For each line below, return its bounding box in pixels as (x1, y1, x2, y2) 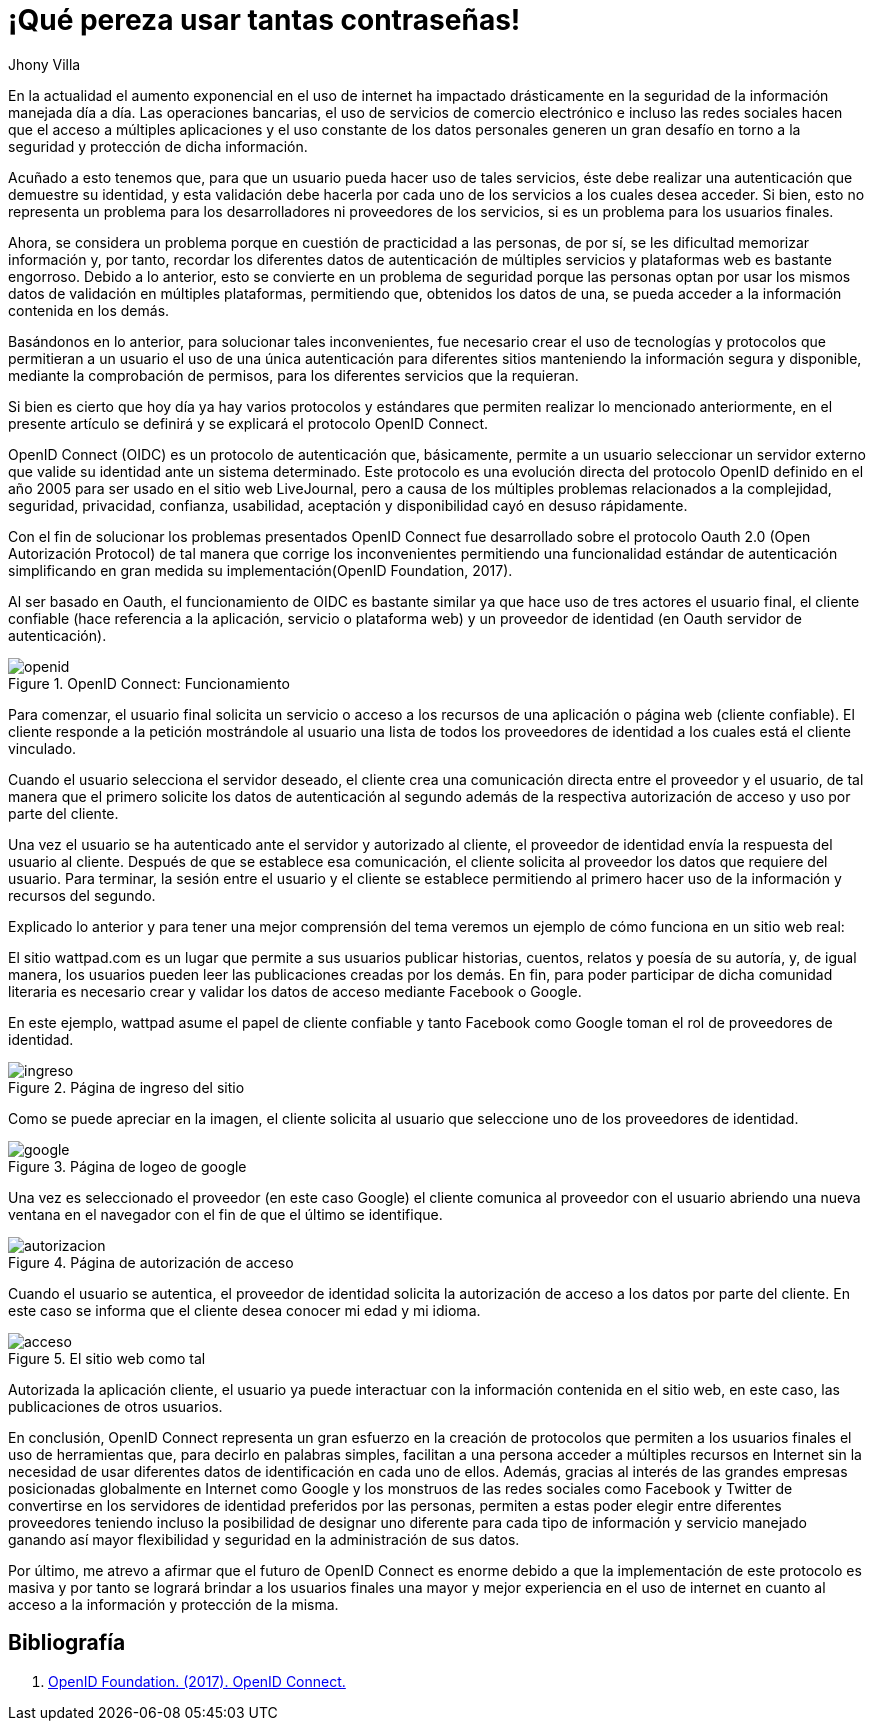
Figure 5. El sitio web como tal (8, 1349, 206, 1367)
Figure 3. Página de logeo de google (8, 1157, 247, 1175)
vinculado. (8, 739, 77, 757)
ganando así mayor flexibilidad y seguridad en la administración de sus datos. (8, 1530, 520, 1548)
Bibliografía (8, 1630, 126, 1656)
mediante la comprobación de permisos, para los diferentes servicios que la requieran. (8, 366, 579, 384)
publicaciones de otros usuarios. (8, 1397, 223, 1415)
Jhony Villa (8, 55, 81, 73)
